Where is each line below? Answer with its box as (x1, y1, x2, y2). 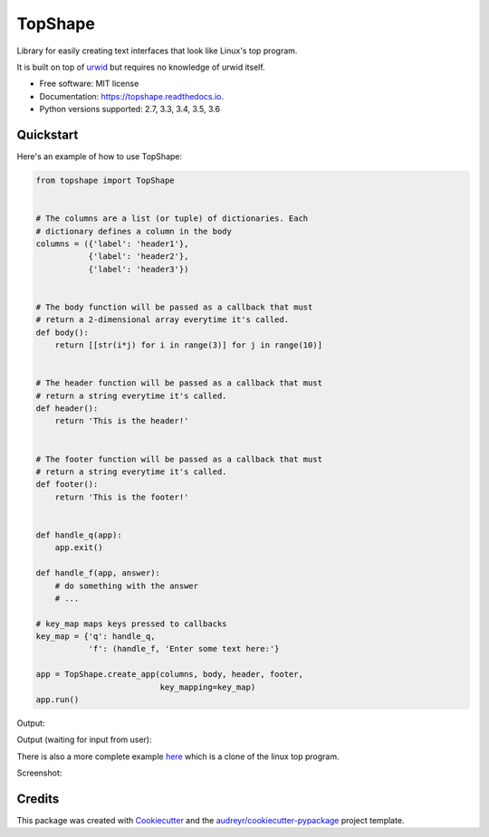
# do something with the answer (54, 580, 199, 591)
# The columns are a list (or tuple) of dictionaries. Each (35, 214, 309, 224)
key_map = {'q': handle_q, (35, 632, 156, 642)
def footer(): (35, 480, 99, 490)
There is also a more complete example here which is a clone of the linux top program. (16, 751, 340, 762)
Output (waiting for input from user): (16, 734, 152, 746)
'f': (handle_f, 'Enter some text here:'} (88, 643, 280, 654)
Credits (16, 791, 60, 806)
